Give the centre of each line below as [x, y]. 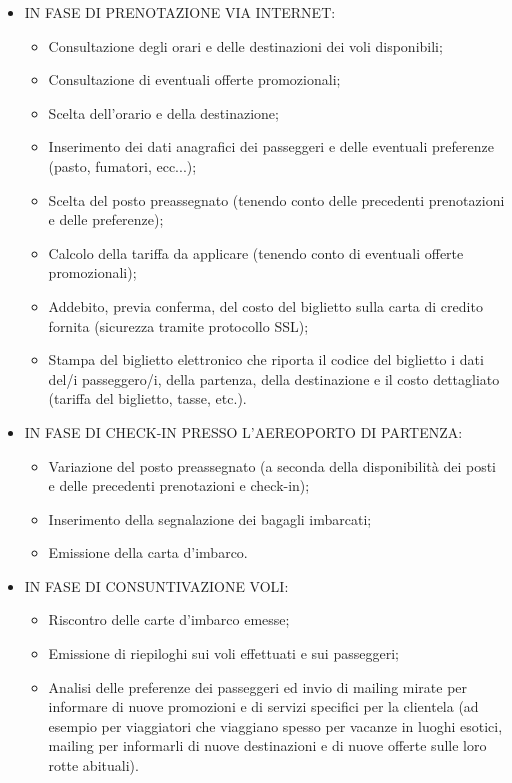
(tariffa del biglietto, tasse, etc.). [147, 398]
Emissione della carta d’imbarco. [148, 552]
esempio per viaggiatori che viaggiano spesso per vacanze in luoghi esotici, [275, 725]
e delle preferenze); [106, 219]
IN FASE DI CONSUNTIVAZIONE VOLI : [156, 585]
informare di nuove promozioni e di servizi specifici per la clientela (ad [263, 706]
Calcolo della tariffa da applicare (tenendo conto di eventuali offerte [256, 252]
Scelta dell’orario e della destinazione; [163, 112]
